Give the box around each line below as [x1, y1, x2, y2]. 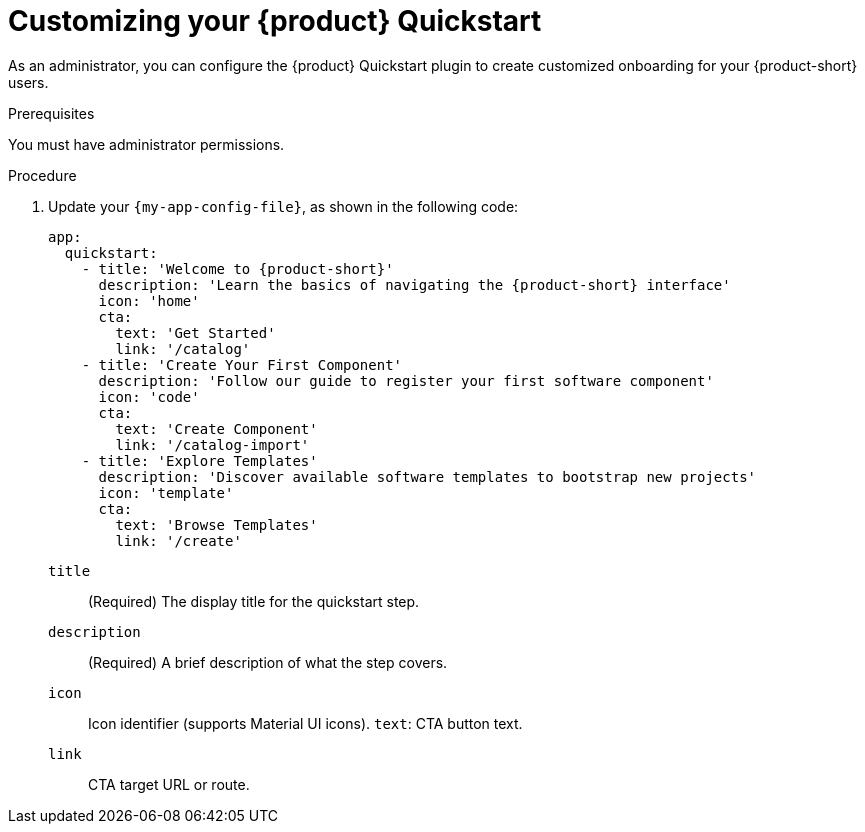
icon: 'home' [98, 292, 200, 309]
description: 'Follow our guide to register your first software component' [98, 372, 714, 389]
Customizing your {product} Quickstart [8, 4, 542, 38]
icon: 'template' [98, 484, 234, 501]
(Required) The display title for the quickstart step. [88, 592, 420, 610]
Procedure [8, 166, 77, 184]
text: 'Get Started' [115, 324, 276, 341]
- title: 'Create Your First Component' [81, 356, 403, 373]
